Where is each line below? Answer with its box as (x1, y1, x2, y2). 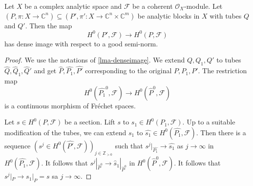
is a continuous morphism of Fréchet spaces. (4, 100, 136, 110)
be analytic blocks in (137, 10, 200, 21)
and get (34, 65, 57, 76)
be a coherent (132, 1, 173, 11)
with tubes (210, 10, 242, 21)
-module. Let (184, 1, 223, 11)
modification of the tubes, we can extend (4, 127, 126, 137)
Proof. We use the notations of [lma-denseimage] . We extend (4, 55, 185, 65)
